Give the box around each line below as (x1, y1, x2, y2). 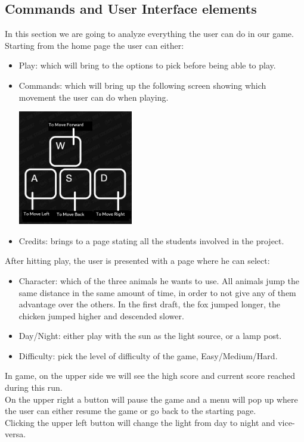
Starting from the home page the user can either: (5, 39, 184, 51)
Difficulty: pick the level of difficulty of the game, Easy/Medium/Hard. (18, 349, 278, 362)
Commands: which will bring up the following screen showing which (18, 79, 266, 91)
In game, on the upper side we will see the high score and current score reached (5, 369, 295, 382)
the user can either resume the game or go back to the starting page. (5, 404, 256, 417)
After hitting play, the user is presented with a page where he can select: (5, 254, 270, 267)
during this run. (5, 381, 63, 394)
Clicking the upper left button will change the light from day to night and (5, 416, 275, 428)
